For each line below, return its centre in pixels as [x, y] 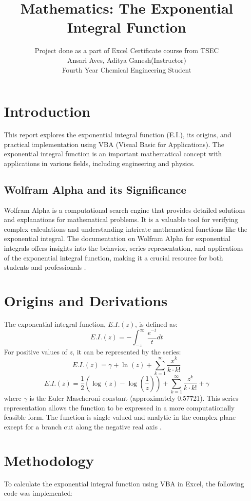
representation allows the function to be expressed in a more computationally [119, 407]
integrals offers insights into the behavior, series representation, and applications [124, 248]
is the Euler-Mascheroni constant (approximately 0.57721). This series [134, 398]
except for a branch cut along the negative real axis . [83, 426]
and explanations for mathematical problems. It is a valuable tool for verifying [121, 219]
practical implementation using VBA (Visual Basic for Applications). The [114, 144]
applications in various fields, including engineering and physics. [99, 163]
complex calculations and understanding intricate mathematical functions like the [126, 229]
